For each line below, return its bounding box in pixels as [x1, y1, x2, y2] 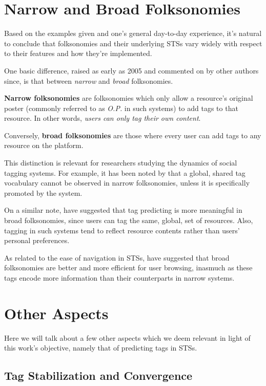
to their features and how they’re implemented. [4, 48, 152, 59]
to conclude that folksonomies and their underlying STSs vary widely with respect [4, 38, 262, 48]
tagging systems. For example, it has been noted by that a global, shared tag [4, 167, 245, 178]
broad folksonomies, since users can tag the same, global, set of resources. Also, [4, 215, 253, 226]
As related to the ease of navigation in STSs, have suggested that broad [4, 252, 230, 263]
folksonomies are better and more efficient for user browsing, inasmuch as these [4, 262, 253, 273]
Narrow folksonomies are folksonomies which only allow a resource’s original [4, 93, 253, 103]
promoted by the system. [4, 187, 83, 198]
